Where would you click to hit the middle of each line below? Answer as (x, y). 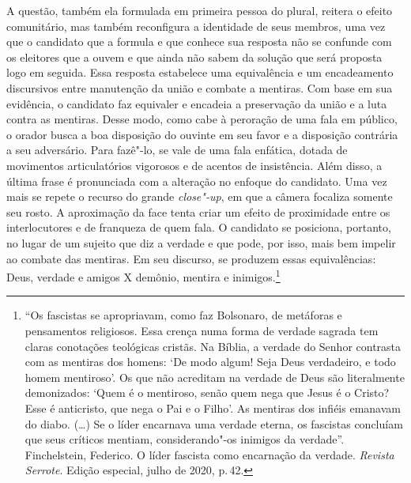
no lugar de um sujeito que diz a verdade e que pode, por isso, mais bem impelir (201, 242)
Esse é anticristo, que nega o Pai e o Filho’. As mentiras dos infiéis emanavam (213, 408)
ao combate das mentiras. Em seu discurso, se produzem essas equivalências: (191, 258)
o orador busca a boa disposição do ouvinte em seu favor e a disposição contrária (202, 134)
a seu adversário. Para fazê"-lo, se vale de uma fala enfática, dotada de (177, 150)
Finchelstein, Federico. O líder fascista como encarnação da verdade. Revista (209, 454)
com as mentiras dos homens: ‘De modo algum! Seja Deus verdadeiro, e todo (210, 362)
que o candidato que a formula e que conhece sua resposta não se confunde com (199, 42)
